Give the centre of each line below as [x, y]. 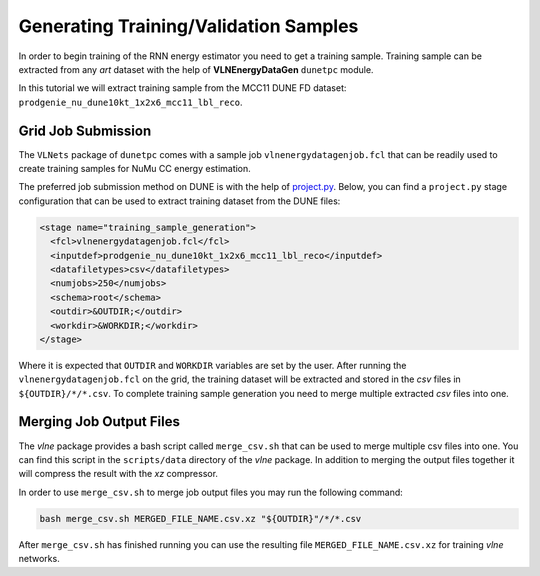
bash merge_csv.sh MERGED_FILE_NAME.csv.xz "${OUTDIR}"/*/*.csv [200, 518]
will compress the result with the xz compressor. [118, 474]
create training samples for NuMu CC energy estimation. [135, 169]
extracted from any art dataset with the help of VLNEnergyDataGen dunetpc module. [196, 69]
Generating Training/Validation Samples [188, 26]
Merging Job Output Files [99, 421]
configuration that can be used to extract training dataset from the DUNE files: [179, 201]
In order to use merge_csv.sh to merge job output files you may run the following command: [211, 492]
